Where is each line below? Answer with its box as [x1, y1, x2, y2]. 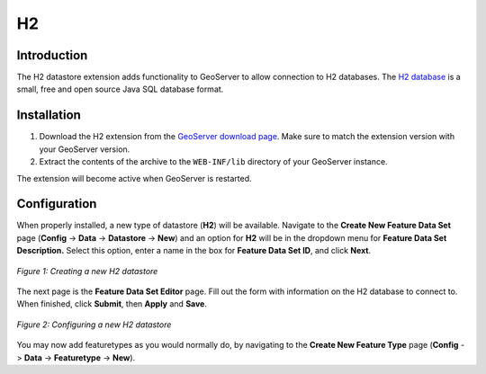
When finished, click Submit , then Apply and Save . [16, 298, 207, 309]
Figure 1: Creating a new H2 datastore [16, 265, 158, 276]
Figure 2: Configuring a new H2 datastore [16, 319, 172, 330]
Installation [16, 108, 81, 123]
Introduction [16, 48, 88, 63]
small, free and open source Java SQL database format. [16, 84, 224, 94]
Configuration [16, 196, 97, 211]
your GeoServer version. [39, 144, 130, 155]
